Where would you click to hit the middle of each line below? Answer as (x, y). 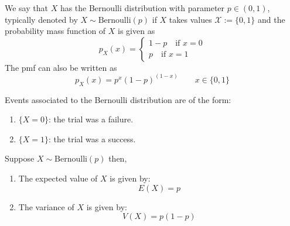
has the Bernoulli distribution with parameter (142, 8)
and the (271, 19)
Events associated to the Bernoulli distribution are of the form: (118, 99)
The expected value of (58, 178)
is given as (137, 31)
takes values (190, 19)
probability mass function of (55, 31)
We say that (26, 8)
